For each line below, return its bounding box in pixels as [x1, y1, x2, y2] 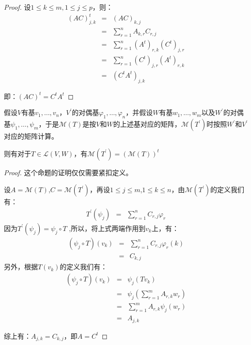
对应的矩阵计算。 [4, 131, 58, 141]
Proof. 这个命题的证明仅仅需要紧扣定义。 [4, 167, 133, 177]
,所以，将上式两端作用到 [69, 223, 146, 233]
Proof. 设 [4, 2, 31, 12]
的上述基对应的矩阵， [113, 119, 181, 129]
